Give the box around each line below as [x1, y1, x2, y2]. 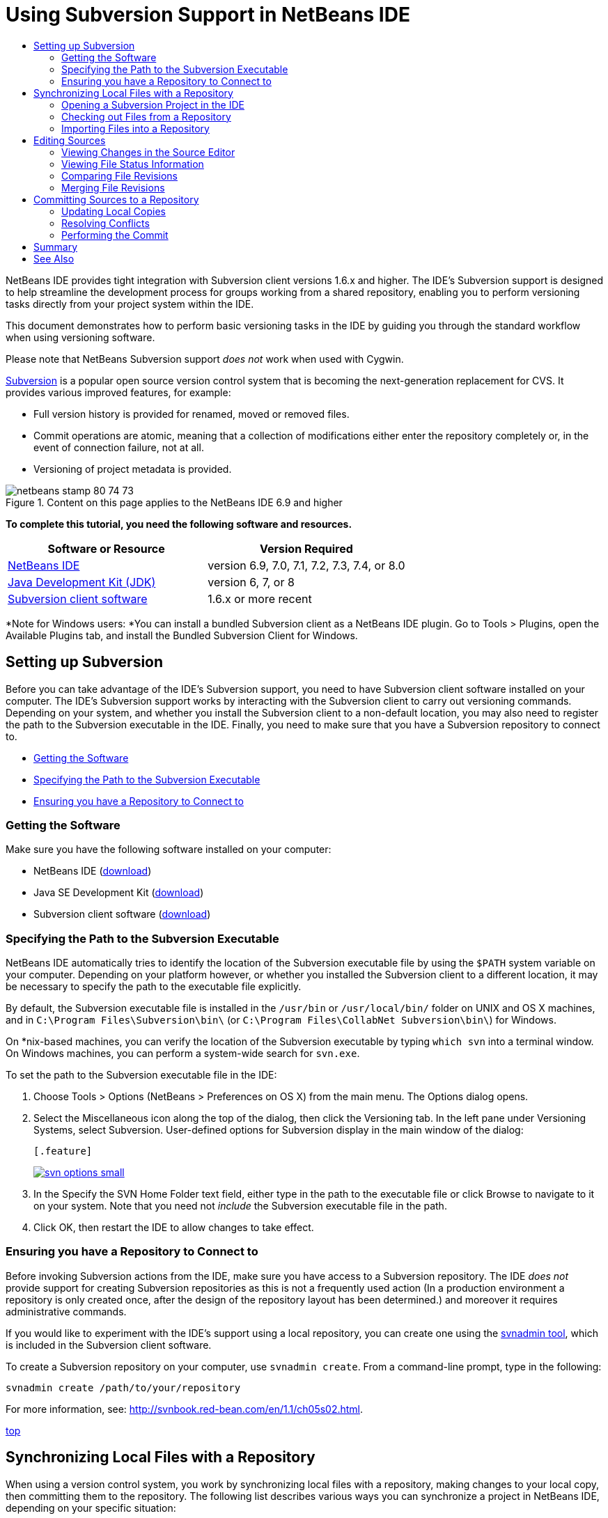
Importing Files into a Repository [61, 122, 210, 134]
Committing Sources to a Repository [33, 193, 199, 205]
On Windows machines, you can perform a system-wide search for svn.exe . [6, 1047, 360, 1060]
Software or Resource [47, 541, 165, 556]
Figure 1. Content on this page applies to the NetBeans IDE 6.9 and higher [6, 496, 343, 508]
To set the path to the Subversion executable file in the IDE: [6, 1069, 277, 1081]
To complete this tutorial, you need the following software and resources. [6, 517, 352, 530]
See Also [33, 252, 75, 265]
